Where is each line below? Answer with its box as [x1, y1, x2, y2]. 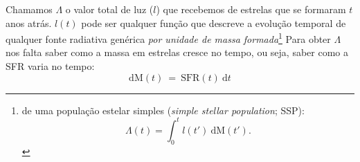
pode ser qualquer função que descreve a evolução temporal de [81, 15, 346, 30]
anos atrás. [6, 15, 52, 30]
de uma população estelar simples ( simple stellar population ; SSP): [21, 102, 305, 117]
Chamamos [6, 2, 53, 16]
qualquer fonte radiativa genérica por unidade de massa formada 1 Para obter [6, 30, 331, 46]
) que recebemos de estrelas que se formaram [156, 2, 346, 16]
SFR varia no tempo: [6, 59, 95, 73]
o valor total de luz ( [65, 2, 154, 16]
